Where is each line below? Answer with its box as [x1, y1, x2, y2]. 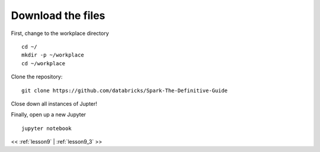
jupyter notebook [21, 125, 72, 132]
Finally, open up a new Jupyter [11, 111, 86, 118]
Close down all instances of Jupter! [11, 100, 98, 107]
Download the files [11, 9, 105, 22]
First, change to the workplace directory [11, 30, 109, 37]
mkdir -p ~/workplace [21, 52, 84, 59]
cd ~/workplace [21, 60, 66, 66]
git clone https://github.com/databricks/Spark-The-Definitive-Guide [21, 87, 228, 94]
